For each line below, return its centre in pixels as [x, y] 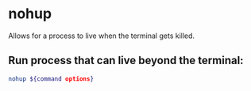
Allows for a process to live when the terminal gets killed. [102, 36]
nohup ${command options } [51, 79]
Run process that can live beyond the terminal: [126, 61]
